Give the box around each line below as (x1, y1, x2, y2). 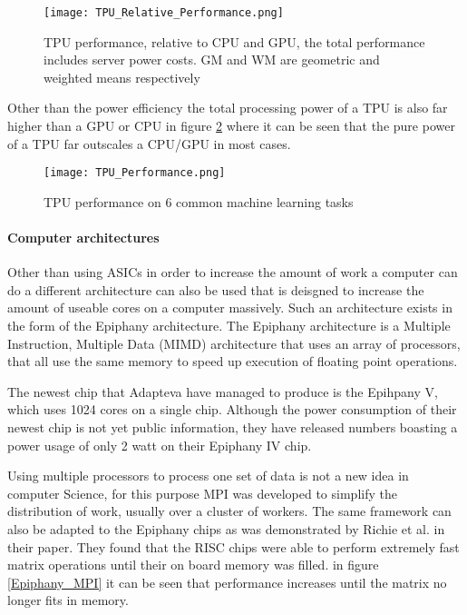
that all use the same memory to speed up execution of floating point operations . (7, 352, 458, 371)
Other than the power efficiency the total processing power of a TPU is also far (7, 98, 448, 117)
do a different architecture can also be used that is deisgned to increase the (7, 280, 424, 299)
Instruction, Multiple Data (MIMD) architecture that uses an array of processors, (7, 333, 461, 352)
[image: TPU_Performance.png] (44, 166, 226, 180)
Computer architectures (7, 228, 160, 247)
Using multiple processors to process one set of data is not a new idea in (7, 466, 409, 485)
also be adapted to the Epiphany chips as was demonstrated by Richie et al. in (7, 519, 445, 538)
